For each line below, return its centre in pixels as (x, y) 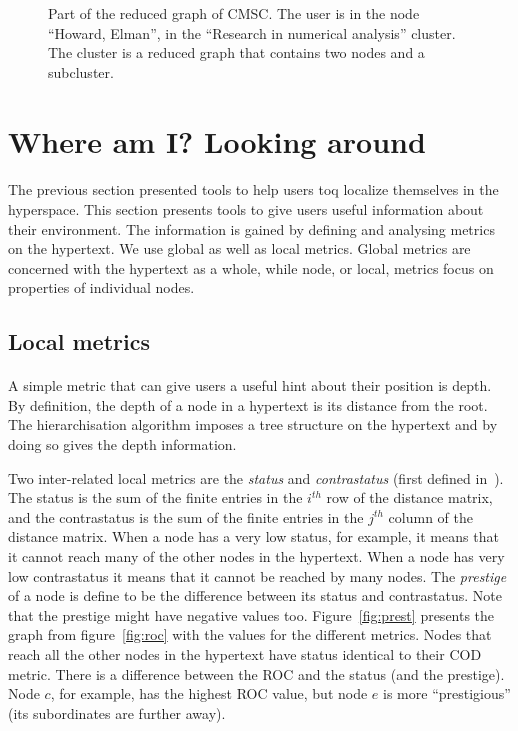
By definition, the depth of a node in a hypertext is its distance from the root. (248, 404)
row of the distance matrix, (409, 497)
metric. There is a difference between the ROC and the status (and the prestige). (256, 673)
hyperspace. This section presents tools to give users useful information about (246, 208)
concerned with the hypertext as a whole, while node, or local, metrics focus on (251, 267)
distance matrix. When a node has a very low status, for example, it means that (253, 536)
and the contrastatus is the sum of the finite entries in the (186, 516)
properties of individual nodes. (101, 287)
